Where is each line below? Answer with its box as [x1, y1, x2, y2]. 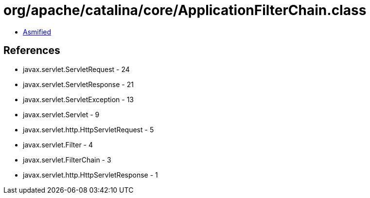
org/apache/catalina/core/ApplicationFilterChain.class [3, 2, 367, 18]
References [3, 44, 60, 57]
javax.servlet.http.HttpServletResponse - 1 [23, 170, 158, 179]
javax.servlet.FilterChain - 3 [23, 155, 111, 164]
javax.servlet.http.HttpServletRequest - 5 [23, 125, 154, 134]
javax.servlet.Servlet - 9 [23, 110, 100, 119]
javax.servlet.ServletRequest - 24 [23, 65, 130, 73]
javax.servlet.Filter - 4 [23, 140, 93, 149]
